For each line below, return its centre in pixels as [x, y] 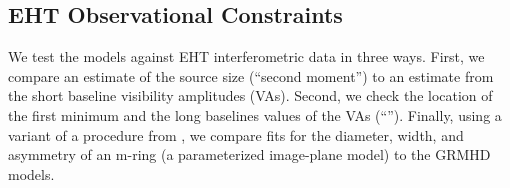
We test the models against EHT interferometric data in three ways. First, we [246, 56]
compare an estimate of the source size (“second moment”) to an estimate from [251, 75]
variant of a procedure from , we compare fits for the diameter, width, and [236, 134]
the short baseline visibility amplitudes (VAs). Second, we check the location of [250, 95]
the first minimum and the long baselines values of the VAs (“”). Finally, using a [255, 114]
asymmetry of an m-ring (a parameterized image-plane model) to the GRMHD [249, 154]
